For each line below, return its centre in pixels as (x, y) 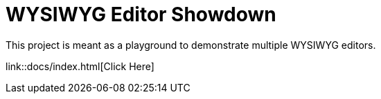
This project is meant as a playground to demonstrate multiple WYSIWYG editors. (191, 45)
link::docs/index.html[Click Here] (80, 66)
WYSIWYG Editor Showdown (141, 14)
